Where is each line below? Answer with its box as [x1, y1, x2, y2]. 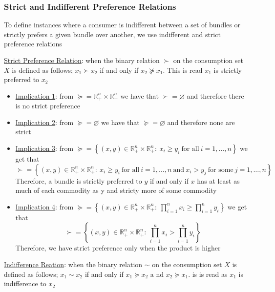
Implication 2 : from [15, 117, 74, 127]
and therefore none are [167, 117, 235, 127]
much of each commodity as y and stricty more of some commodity [15, 185, 217, 195]
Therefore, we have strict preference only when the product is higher [15, 243, 221, 253]
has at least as [197, 175, 240, 186]
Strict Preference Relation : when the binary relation [4, 55, 160, 65]
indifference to [4, 278, 46, 289]
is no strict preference [15, 101, 80, 111]
